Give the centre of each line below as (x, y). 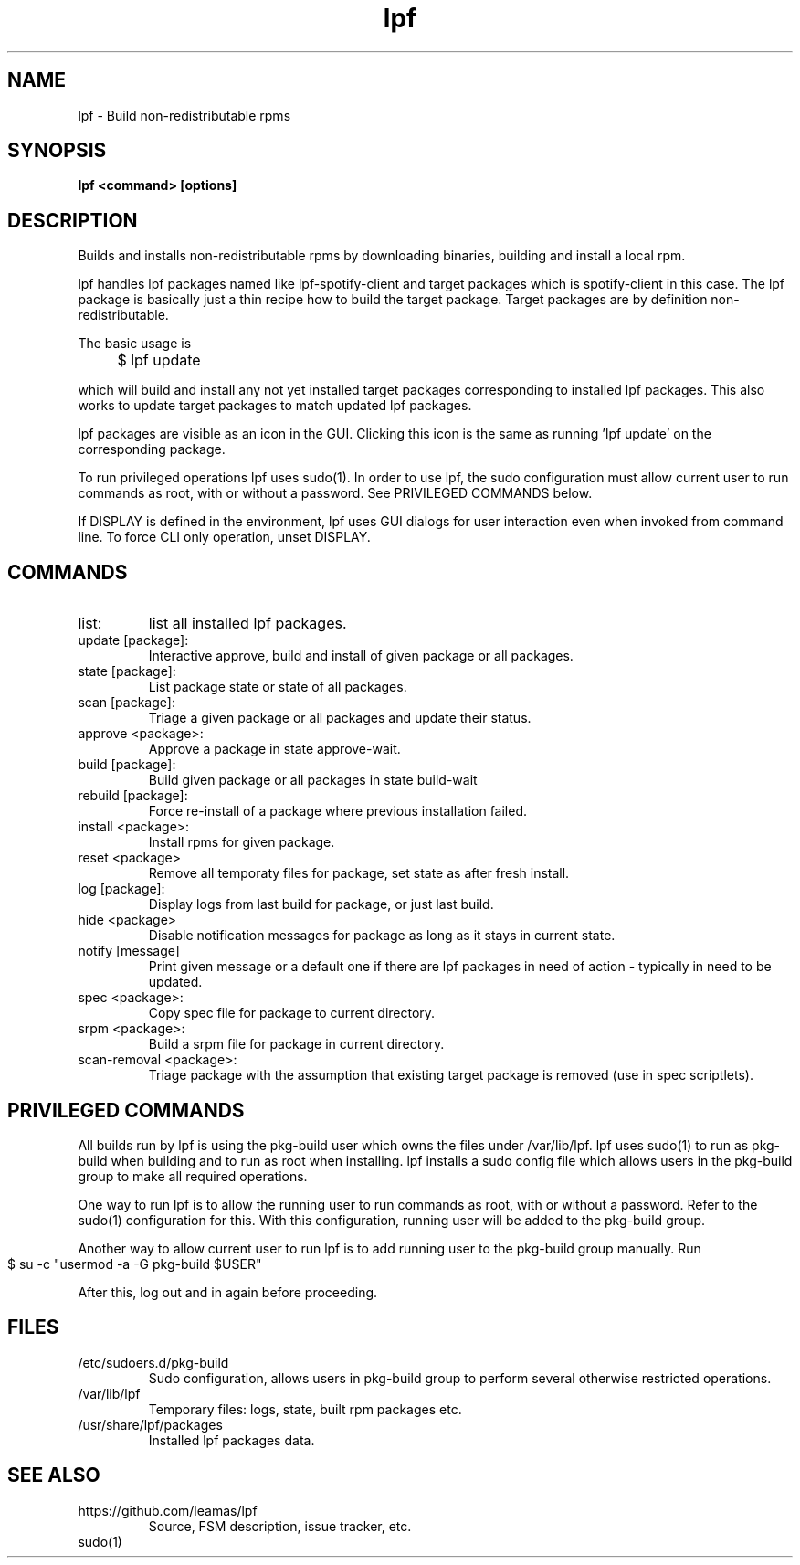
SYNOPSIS (57, 151)
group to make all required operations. (193, 1176)
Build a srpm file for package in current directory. (296, 1044)
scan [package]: (126, 703)
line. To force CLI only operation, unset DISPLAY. (224, 537)
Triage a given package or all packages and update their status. (340, 718)
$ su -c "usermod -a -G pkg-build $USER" (135, 1264)
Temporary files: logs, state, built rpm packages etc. (305, 1409)
